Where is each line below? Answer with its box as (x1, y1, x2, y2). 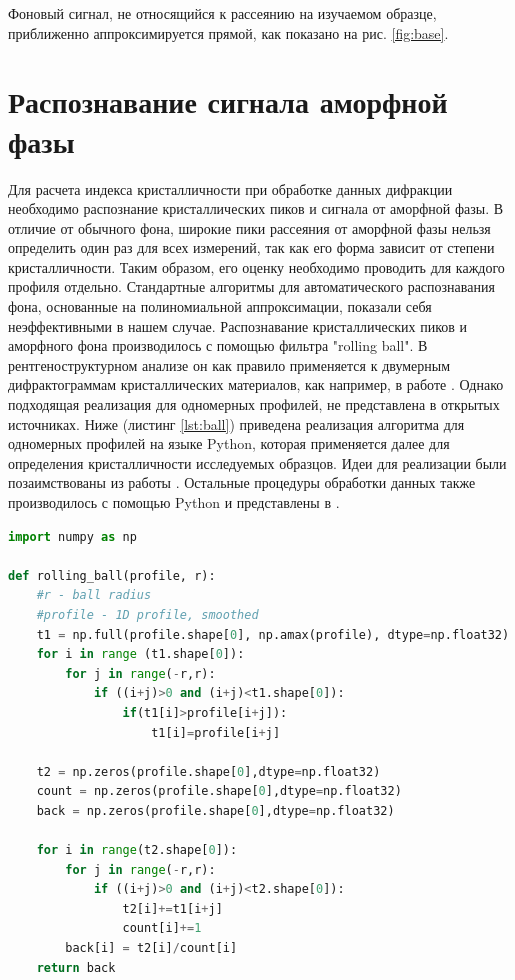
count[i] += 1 (122, 921, 202, 936)
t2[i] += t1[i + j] (122, 901, 223, 916)
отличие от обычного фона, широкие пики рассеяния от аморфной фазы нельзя (8, 217, 491, 238)
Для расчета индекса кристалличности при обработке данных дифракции (8, 178, 453, 199)
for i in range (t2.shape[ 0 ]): (36, 843, 238, 858)
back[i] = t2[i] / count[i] (65, 941, 238, 956)
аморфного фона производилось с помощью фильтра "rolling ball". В (8, 335, 428, 356)
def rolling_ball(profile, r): (8, 568, 216, 583)
